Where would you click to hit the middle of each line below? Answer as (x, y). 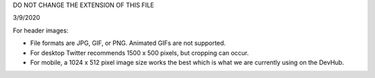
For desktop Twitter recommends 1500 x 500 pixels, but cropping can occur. (140, 52)
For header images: (41, 30)
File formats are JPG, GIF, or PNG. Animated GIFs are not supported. (128, 43)
